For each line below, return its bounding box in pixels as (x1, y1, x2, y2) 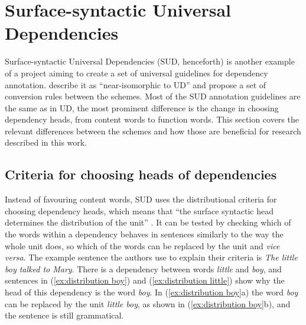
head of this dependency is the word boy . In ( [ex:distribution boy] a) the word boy (5, 286, 298, 298)
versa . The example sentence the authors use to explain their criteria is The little (5, 251, 298, 263)
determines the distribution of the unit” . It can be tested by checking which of (5, 216, 291, 229)
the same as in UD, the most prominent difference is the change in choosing (5, 101, 279, 114)
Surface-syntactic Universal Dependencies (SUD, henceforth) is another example (5, 55, 295, 67)
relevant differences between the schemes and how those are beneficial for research (5, 124, 301, 137)
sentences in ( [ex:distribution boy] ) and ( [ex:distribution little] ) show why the (5, 274, 285, 287)
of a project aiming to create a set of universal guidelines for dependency (5, 66, 268, 79)
